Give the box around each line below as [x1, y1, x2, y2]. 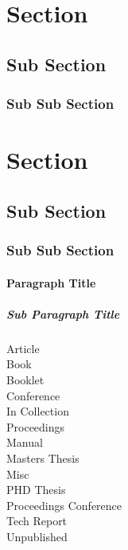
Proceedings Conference [6, 496, 122, 513]
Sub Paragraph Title [6, 305, 120, 322]
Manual [6, 434, 43, 451]
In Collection [6, 403, 69, 420]
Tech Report [6, 512, 68, 529]
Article [6, 339, 40, 356]
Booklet [6, 371, 45, 387]
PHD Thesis [6, 481, 66, 498]
